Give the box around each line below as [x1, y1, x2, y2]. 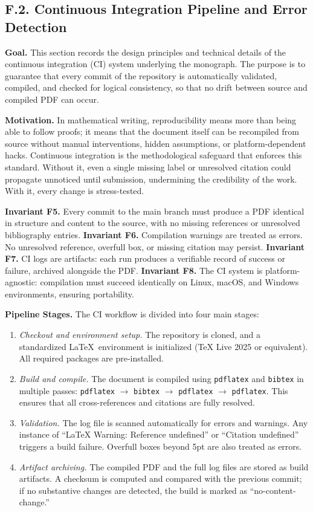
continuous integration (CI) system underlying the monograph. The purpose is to [5, 57, 306, 70]
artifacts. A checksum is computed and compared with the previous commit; [19, 472, 302, 485]
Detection [5, 17, 67, 36]
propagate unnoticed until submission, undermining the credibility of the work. [5, 172, 297, 185]
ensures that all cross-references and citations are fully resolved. [19, 396, 255, 409]
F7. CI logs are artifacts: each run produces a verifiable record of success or [5, 252, 285, 265]
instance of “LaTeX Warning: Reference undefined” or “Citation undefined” [19, 428, 299, 441]
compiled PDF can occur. [5, 92, 99, 105]
